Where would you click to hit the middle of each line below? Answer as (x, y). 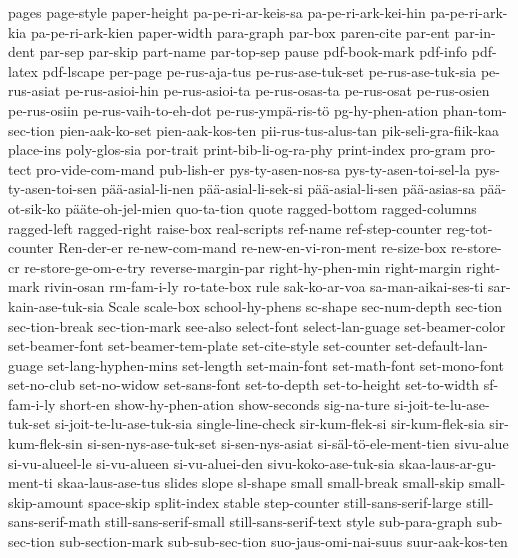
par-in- (475, 31)
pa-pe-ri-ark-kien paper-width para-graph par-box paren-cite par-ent (240, 31)
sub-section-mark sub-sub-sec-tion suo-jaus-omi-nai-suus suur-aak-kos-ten (283, 541)
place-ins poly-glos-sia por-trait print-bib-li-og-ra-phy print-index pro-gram (237, 149)
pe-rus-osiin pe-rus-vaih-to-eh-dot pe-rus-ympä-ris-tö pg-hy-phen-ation (223, 109)
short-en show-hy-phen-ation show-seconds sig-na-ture (225, 403)
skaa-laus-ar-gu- (448, 462)
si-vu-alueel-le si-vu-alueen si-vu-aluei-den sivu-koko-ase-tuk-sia (201, 462)
